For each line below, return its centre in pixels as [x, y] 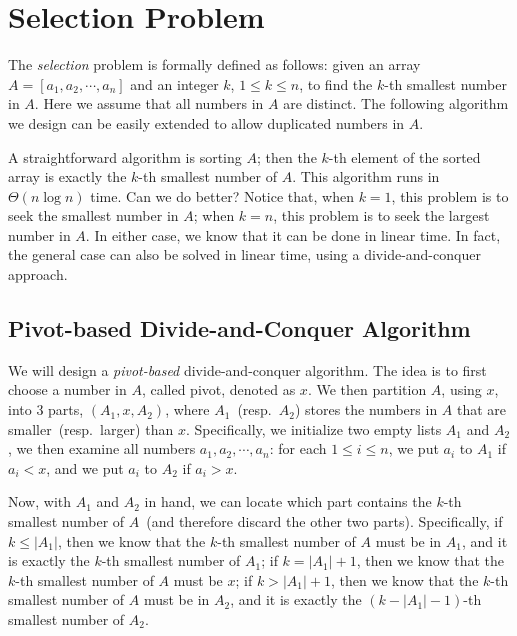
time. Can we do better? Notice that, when [222, 195]
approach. [38, 274]
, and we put [85, 467]
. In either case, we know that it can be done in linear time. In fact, [293, 234]
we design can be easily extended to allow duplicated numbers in [206, 122]
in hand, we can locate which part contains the [288, 501]
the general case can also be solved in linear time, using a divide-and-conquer [244, 254]
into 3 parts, [46, 409]
